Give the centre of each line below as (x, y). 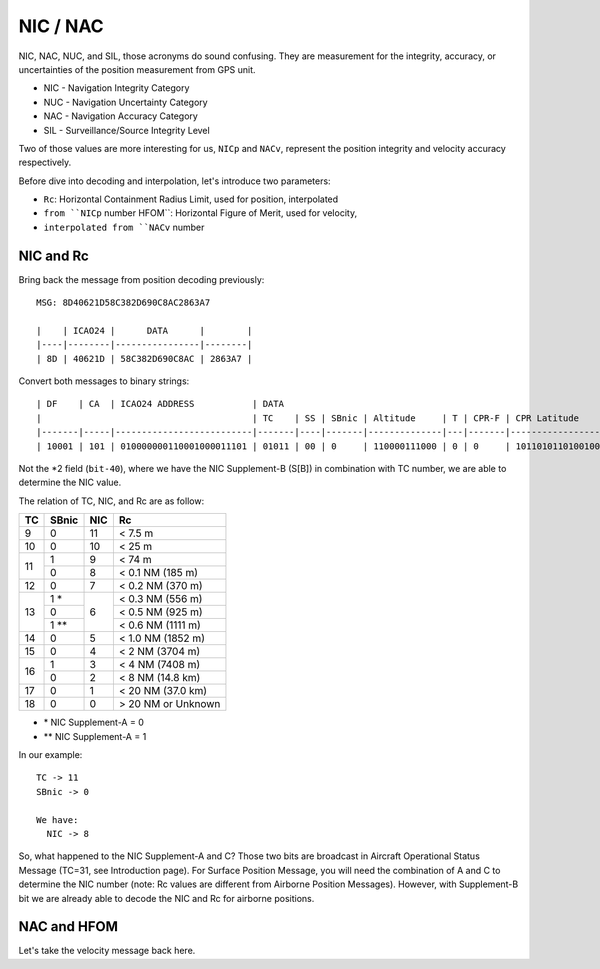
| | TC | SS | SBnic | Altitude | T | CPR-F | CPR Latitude (308, 418)
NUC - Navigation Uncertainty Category (126, 102)
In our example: (50, 754)
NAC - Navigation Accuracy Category (121, 116)
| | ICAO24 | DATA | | (144, 330)
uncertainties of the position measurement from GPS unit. (137, 69)
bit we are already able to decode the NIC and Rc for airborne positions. (166, 898)
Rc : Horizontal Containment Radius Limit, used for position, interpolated (191, 199)
